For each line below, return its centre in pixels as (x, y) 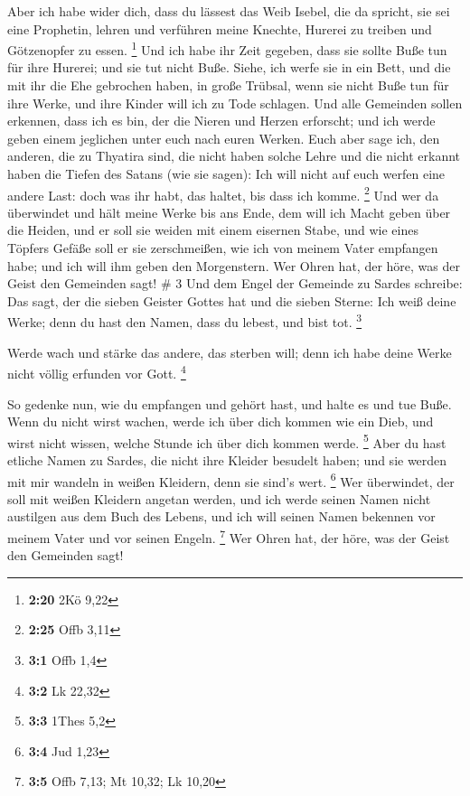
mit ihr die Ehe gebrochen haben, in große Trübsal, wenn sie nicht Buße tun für (228, 85)
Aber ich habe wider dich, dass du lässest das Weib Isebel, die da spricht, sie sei (229, 11)
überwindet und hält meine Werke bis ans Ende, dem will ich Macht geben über (229, 212)
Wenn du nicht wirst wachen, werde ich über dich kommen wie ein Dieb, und (221, 421)
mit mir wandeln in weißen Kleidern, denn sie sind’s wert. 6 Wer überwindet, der (231, 480)
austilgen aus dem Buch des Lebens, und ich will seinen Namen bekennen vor (221, 516)
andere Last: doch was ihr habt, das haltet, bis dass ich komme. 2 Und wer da (223, 193)
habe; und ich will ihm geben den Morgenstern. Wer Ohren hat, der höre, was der (234, 265)
